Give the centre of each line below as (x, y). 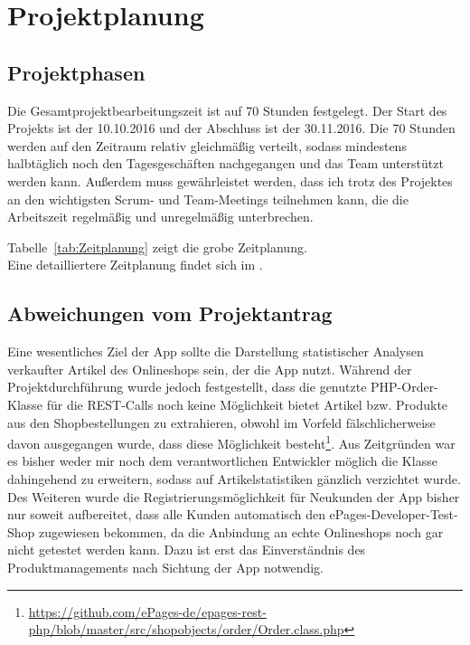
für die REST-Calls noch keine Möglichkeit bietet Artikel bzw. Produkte (247, 404)
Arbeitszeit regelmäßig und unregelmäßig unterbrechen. (160, 217)
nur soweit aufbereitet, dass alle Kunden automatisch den (166, 514)
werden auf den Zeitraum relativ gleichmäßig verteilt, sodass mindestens (207, 145)
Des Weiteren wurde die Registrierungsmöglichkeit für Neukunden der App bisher (234, 496)
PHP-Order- (404, 387)
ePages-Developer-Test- (394, 514)
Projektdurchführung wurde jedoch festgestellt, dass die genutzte (187, 387)
